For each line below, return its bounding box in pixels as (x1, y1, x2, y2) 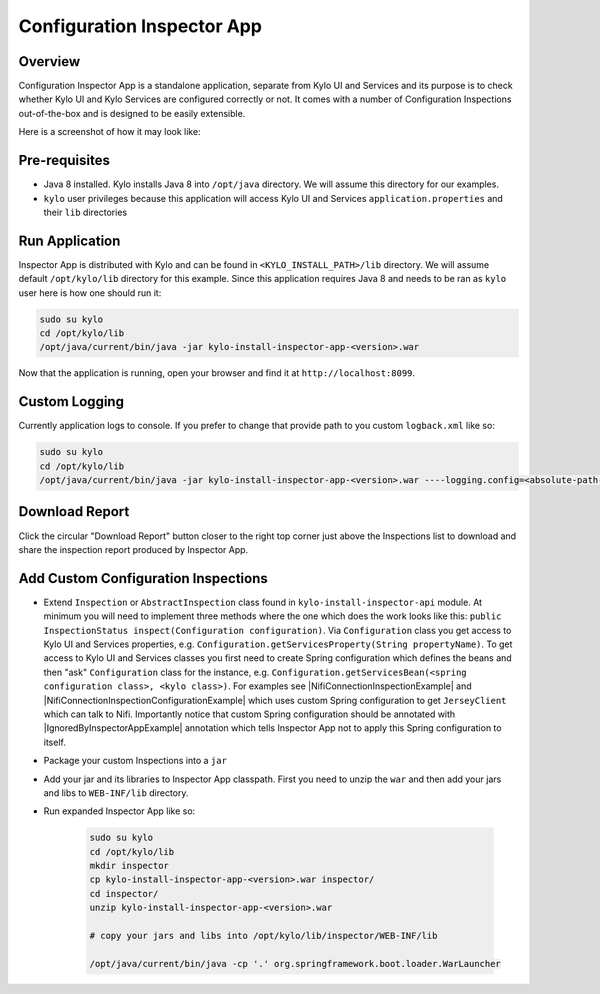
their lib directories (43, 206, 128, 218)
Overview (18, 53, 81, 70)
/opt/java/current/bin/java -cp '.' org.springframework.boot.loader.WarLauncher (89, 958, 502, 969)
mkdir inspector (89, 860, 170, 872)
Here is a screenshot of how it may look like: (18, 126, 201, 138)
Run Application (18, 232, 121, 249)
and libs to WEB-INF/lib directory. (43, 786, 189, 799)
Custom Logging (18, 393, 125, 410)
